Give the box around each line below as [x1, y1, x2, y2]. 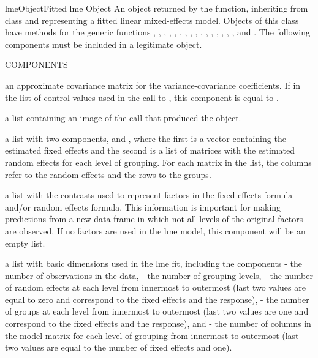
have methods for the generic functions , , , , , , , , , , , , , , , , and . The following [5, 26, 310, 39]
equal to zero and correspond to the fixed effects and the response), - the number [5, 293, 309, 305]
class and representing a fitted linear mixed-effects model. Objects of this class [5, 13, 299, 26]
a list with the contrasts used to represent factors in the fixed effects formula [5, 188, 293, 201]
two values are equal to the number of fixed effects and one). [5, 341, 232, 354]
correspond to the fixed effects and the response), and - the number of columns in [5, 317, 311, 330]
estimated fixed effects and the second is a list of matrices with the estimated [5, 144, 295, 157]
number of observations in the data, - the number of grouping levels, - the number [5, 269, 313, 282]
